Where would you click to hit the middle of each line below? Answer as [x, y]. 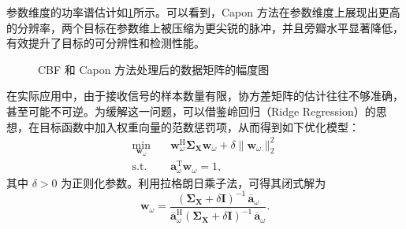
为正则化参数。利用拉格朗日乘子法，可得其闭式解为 [194, 182]
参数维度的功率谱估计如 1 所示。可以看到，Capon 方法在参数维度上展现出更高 [203, 12]
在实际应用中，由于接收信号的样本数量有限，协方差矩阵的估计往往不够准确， [205, 96]
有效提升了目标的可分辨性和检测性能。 [106, 43]
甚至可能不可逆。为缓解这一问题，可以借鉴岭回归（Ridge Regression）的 [191, 111]
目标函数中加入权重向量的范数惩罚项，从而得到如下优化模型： [199, 126]
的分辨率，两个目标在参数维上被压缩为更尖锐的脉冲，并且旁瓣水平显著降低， [205, 27]
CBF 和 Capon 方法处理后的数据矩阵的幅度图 [154, 69]
